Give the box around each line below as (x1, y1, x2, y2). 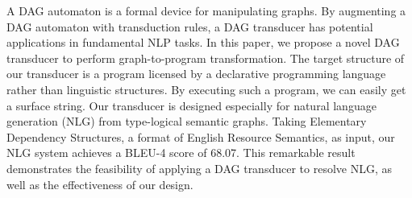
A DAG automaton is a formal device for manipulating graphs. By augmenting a (6, 2, 406, 19)
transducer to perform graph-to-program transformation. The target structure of (6, 49, 405, 66)
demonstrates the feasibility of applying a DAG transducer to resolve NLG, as (6, 159, 392, 176)
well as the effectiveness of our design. (6, 175, 194, 192)
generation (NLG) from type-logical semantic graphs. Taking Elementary (6, 113, 367, 130)
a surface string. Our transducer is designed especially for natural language (6, 97, 377, 113)
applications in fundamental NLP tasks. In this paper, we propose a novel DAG (6, 34, 400, 51)
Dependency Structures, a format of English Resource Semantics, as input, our (6, 128, 395, 145)
